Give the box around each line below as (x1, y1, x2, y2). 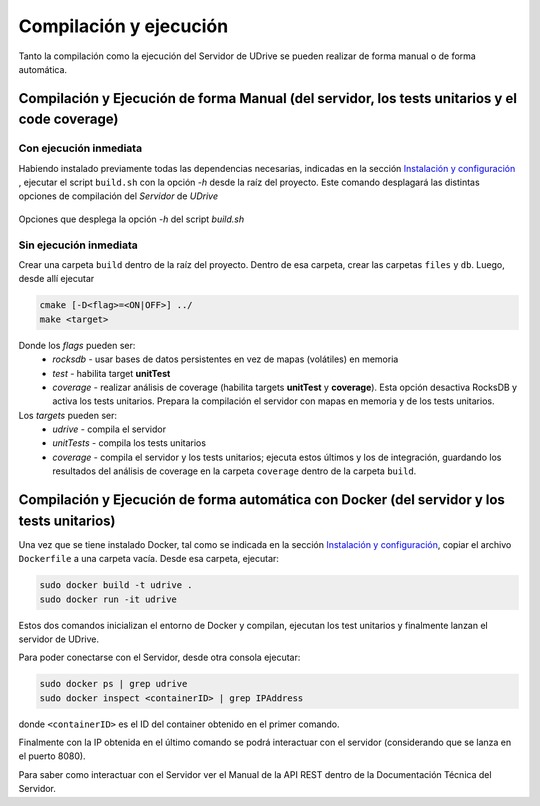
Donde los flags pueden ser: (18, 339, 136, 351)
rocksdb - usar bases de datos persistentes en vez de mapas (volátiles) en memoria (52, 353, 399, 365)
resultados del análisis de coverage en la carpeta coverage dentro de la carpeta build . (52, 465, 417, 477)
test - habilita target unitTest (52, 367, 171, 379)
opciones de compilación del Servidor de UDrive (18, 190, 219, 202)
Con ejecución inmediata (18, 141, 143, 155)
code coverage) (18, 111, 119, 128)
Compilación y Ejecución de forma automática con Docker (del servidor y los (18, 491, 505, 509)
